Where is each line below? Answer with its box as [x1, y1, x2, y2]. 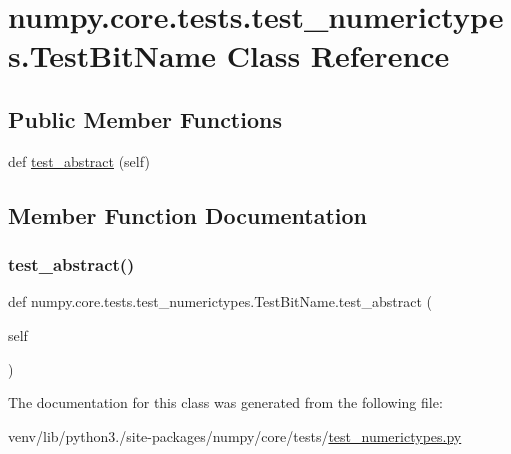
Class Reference [226, 35, 450, 76]
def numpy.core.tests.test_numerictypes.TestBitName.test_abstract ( [8, 291, 432, 312]
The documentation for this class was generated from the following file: [8, 392, 443, 413]
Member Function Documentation [8, 199, 368, 230]
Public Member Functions [8, 103, 282, 134]
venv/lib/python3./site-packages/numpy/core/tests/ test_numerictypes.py [8, 425, 462, 446]
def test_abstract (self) [8, 150, 150, 171]
